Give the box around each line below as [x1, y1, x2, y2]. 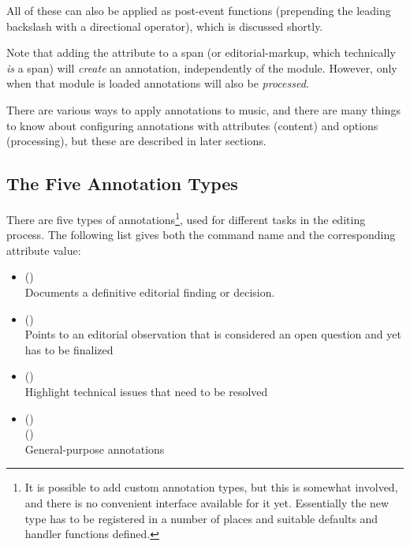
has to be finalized [24, 341, 114, 357]
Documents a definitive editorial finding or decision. [24, 283, 275, 300]
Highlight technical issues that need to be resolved [24, 383, 268, 399]
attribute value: [6, 241, 81, 258]
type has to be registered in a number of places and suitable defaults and [24, 510, 378, 526]
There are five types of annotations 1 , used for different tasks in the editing [6, 208, 366, 227]
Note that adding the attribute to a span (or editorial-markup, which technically [6, 44, 396, 61]
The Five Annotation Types [6, 171, 238, 196]
